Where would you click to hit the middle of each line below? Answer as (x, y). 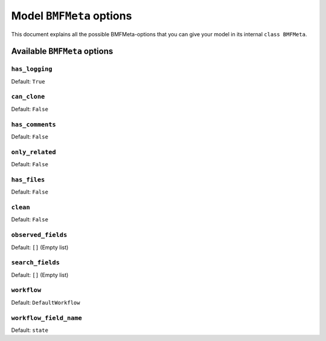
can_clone (28, 97)
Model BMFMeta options (72, 16)
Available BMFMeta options (62, 51)
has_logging (32, 69)
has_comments (34, 124)
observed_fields (39, 235)
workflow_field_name (47, 318)
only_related (34, 152)
